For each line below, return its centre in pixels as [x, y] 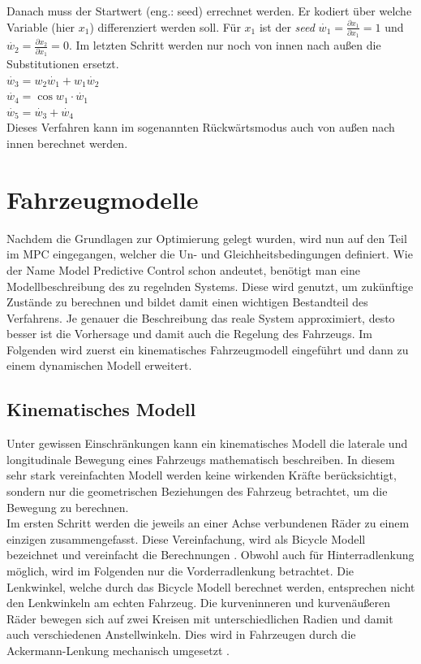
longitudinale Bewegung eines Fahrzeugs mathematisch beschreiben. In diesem [201, 459]
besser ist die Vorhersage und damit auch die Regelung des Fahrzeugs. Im [189, 334]
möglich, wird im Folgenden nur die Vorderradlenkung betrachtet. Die [180, 571]
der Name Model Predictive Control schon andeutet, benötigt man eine [183, 269]
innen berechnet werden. [67, 143]
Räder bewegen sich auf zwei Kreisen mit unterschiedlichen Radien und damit [200, 618]
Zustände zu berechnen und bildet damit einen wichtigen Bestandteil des [187, 302]
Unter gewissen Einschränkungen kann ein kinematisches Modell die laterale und [207, 443]
